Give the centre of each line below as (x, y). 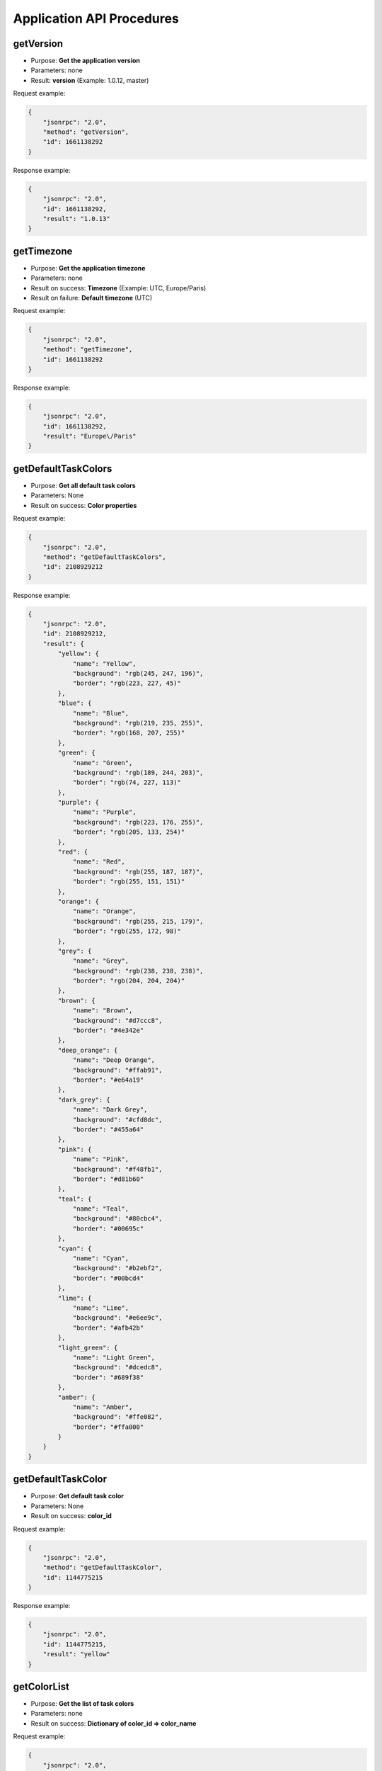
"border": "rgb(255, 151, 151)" (129, 882)
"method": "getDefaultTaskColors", (104, 557)
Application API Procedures (96, 18)
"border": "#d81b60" (108, 1179)
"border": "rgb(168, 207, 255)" (129, 733)
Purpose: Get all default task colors (83, 485)
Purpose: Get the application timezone (88, 268)
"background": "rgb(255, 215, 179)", (138, 921)
